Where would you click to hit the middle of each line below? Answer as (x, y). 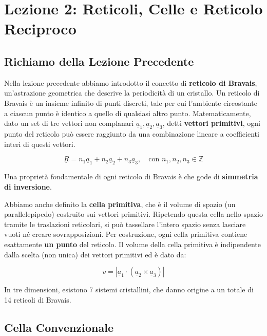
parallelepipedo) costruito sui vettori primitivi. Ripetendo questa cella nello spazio (133, 214)
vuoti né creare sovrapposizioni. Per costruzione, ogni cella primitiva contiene (126, 234)
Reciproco (40, 29)
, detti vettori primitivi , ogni (211, 123)
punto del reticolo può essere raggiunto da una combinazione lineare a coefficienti (132, 134)
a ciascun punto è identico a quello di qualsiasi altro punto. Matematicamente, (128, 113)
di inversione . (28, 186)
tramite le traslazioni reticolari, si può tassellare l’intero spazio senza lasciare (125, 224)
